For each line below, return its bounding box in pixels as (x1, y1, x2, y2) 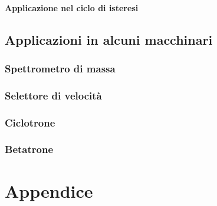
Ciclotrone (5, 115, 55, 129)
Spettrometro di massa (5, 61, 116, 75)
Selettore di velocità (5, 88, 102, 102)
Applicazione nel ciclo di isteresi (5, 1, 139, 14)
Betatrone (5, 142, 54, 157)
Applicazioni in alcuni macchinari (5, 30, 213, 48)
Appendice (5, 178, 93, 202)
